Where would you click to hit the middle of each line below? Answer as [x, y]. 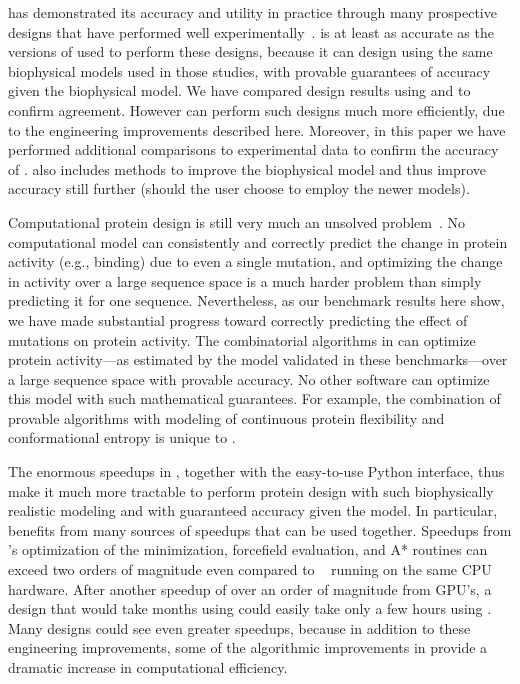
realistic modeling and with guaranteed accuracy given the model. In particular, [253, 510]
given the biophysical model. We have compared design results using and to [239, 90]
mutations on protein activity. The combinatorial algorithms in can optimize [242, 339]
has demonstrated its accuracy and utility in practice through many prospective [252, 12]
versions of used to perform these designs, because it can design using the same [250, 51]
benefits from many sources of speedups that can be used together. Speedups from [260, 529]
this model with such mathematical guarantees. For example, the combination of [254, 398]
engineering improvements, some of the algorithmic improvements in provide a [248, 647]
